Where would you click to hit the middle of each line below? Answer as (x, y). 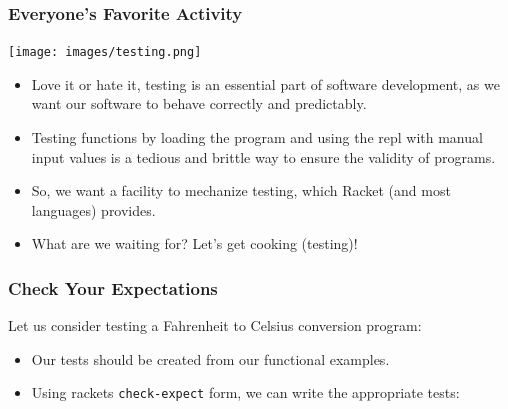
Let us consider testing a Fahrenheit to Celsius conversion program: (215, 325)
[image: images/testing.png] (105, 52)
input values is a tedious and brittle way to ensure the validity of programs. (263, 156)
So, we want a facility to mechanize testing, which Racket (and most (241, 190)
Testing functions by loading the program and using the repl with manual (257, 137)
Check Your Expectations (113, 287)
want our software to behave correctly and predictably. (199, 103)
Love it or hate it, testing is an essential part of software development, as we (265, 83)
